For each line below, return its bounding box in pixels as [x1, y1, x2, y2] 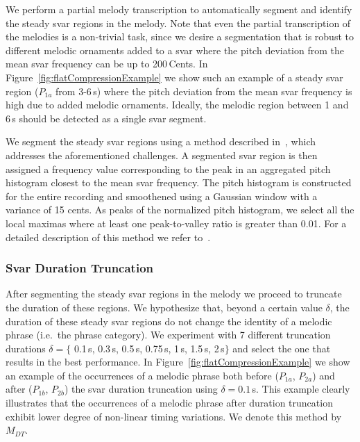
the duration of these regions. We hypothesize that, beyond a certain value [6, 300, 323, 314]
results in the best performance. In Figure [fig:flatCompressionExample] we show [6, 354, 350, 369]
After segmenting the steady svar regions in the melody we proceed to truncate [6, 286, 342, 301]
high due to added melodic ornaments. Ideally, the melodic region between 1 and [6, 97, 349, 112]
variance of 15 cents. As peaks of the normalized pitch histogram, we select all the [6, 202, 354, 217]
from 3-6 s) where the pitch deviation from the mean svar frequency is [55, 83, 352, 98]
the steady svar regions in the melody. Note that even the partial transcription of [6, 15, 351, 30]
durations [6, 341, 46, 355]
